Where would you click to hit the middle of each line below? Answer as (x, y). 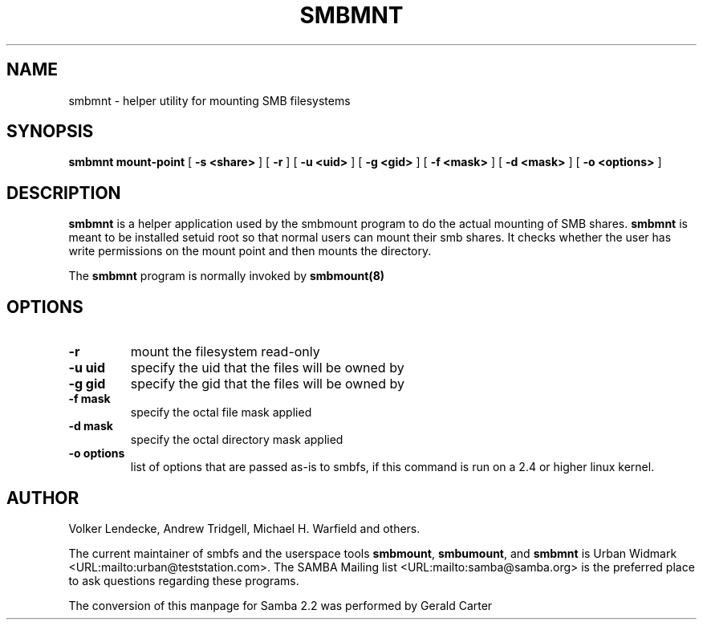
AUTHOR (43, 498)
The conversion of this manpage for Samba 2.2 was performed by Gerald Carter (280, 605)
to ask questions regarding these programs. (184, 580)
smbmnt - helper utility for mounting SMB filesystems (209, 100)
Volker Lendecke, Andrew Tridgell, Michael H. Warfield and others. (244, 528)
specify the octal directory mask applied (237, 440)
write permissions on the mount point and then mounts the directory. (250, 251)
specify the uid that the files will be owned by (267, 368)
